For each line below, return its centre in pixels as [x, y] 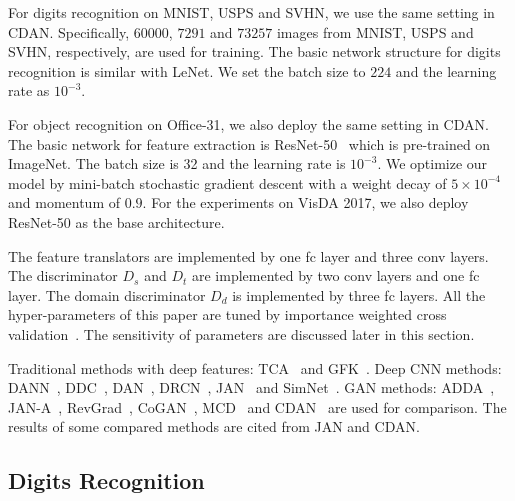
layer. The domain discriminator [107, 294]
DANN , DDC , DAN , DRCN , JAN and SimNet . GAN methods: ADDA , [251, 387]
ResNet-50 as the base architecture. [116, 221]
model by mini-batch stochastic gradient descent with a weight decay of [227, 182]
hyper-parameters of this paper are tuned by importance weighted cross [227, 314]
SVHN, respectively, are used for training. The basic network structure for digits [254, 51]
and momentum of [64, 202]
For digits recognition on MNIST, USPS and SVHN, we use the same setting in [251, 12]
